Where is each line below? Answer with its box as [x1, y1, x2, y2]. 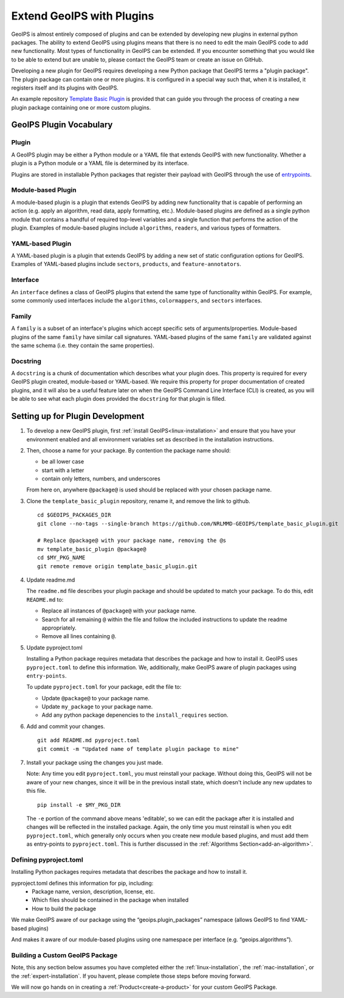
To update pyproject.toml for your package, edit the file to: [26, 683, 182, 691]
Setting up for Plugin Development [11, 411, 145, 421]
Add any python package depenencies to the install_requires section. [41, 711, 229, 719]
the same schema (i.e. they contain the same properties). [11, 342, 154, 349]
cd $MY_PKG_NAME [37, 554, 86, 561]
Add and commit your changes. [26, 722, 106, 730]
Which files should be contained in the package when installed [32, 896, 189, 904]
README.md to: [26, 596, 64, 603]
